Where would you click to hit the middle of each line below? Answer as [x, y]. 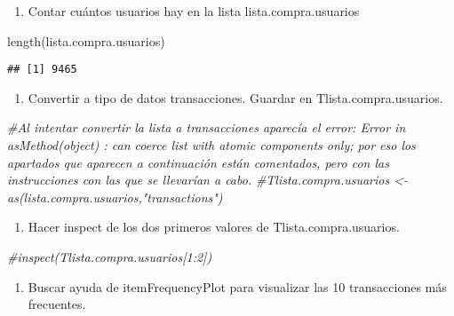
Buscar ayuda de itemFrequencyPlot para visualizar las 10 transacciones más [237, 286]
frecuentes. [57, 304]
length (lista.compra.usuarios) [86, 40]
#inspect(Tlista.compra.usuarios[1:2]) [110, 257]
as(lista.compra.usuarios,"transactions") [115, 197]
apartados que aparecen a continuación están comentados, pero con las [198, 162]
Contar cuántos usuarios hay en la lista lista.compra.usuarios [194, 11]
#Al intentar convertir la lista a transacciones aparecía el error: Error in [207, 127]
